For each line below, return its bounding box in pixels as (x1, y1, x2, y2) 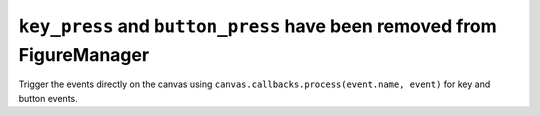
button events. (18, 92, 79, 104)
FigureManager (18, 43, 150, 66)
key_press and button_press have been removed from (18, 15, 497, 37)
